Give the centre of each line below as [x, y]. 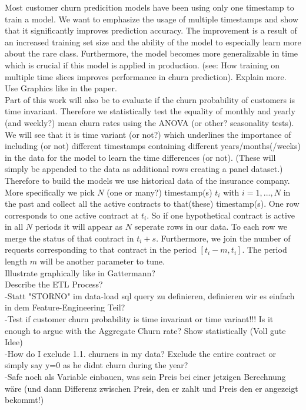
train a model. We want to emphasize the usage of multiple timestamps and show [152, 19]
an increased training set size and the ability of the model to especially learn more [153, 42]
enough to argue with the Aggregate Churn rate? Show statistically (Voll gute [145, 330]
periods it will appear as [79, 227]
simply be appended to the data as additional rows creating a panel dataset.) [144, 169]
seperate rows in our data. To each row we [211, 227]
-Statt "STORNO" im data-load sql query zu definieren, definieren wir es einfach [150, 295]
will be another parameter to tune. [102, 261]
